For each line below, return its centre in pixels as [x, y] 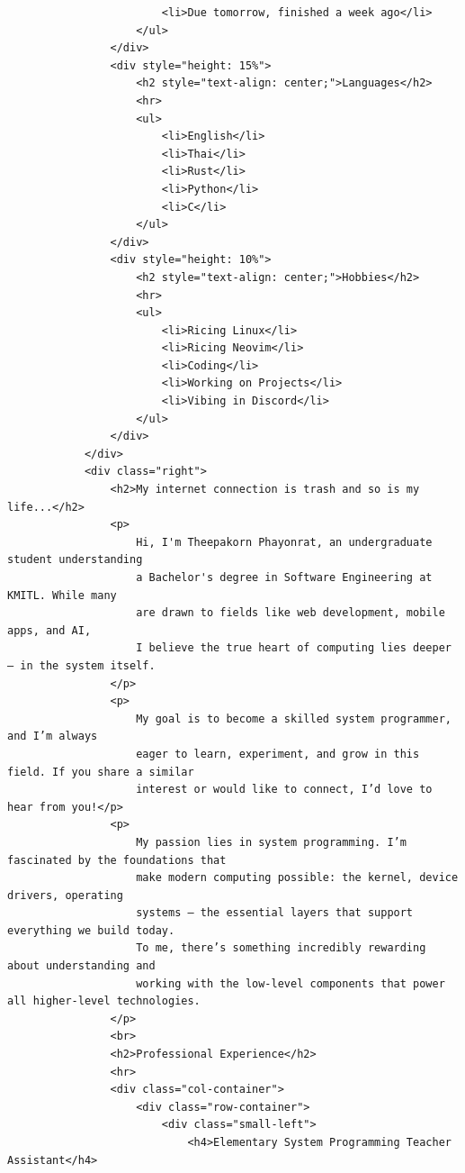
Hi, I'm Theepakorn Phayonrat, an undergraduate [284, 542]
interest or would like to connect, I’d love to [284, 790]
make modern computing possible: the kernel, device [297, 878]
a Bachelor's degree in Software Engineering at [284, 577]
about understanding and [81, 966]
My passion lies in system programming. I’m [271, 842]
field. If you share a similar [101, 772]
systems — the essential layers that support [275, 913]
